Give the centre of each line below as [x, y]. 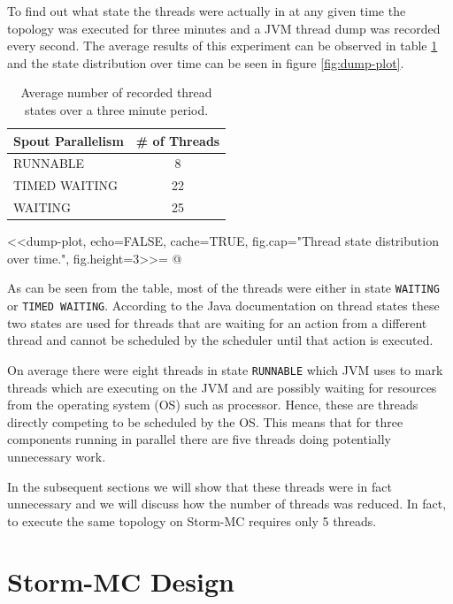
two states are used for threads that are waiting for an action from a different [217, 322]
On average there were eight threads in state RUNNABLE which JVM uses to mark [225, 369]
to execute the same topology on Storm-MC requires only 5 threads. [192, 520]
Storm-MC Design [121, 581]
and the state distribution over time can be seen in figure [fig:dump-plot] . [206, 62]
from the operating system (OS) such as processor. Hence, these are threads [213, 405]
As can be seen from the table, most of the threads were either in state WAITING [223, 288]
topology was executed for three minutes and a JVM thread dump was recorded [224, 28]
